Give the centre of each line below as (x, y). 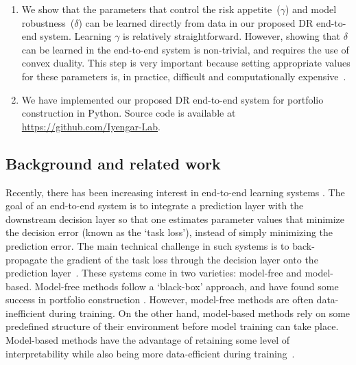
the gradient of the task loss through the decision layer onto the (184, 259)
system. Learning (76, 36)
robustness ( (48, 22)
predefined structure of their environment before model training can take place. (172, 326)
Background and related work (113, 163)
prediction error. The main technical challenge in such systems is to (147, 245)
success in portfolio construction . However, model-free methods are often (159, 299)
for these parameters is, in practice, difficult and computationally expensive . (184, 76)
